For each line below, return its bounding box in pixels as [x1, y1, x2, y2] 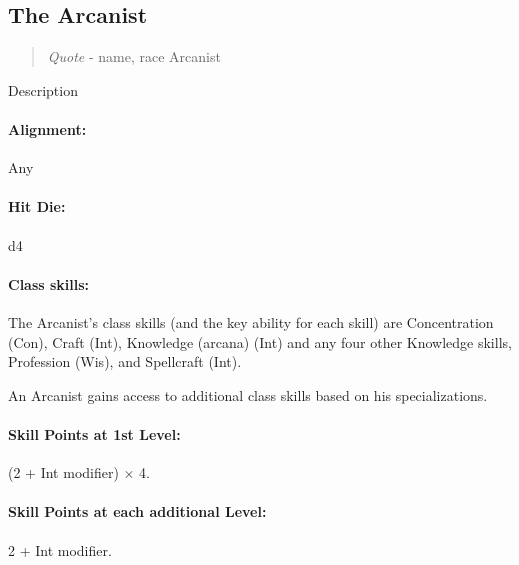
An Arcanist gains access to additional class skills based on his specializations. [8, 384, 488, 405]
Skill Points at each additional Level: [8, 501, 267, 522]
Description [8, 79, 78, 100]
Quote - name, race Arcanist [47, 46, 221, 67]
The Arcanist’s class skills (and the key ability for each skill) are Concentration [8, 311, 494, 332]
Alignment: [8, 118, 87, 139]
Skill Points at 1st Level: [8, 423, 181, 444]
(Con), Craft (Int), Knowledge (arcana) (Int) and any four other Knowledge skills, [8, 331, 512, 352]
